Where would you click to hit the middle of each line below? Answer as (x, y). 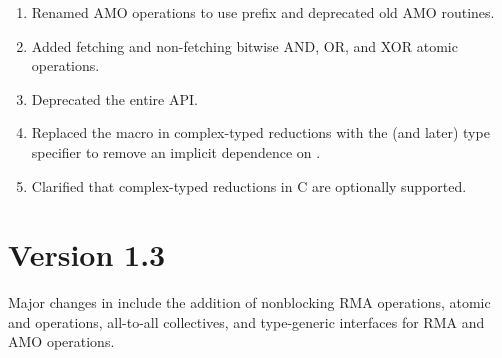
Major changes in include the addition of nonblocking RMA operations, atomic (249, 302)
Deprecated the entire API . (114, 98)
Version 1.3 (87, 254)
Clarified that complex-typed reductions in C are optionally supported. (249, 185)
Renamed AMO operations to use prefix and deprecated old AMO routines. (263, 12)
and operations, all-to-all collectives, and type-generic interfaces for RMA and (246, 321)
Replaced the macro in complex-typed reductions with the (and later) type (260, 132)
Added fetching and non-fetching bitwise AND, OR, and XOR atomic (244, 45)
